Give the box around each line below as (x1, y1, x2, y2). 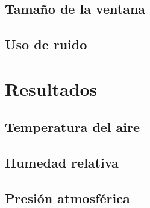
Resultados (5, 76, 98, 101)
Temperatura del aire (5, 118, 140, 136)
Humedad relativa (5, 153, 119, 172)
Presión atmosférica (5, 188, 130, 207)
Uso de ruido (5, 35, 87, 54)
